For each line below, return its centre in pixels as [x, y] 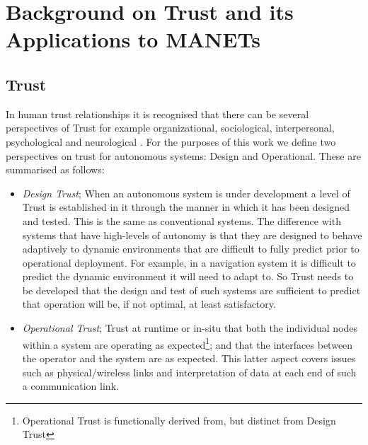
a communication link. [70, 386]
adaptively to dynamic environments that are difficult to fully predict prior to [191, 249]
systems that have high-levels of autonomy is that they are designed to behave [192, 235]
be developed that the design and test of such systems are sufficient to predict [191, 290]
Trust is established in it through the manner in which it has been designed [186, 207]
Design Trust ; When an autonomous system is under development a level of [186, 193]
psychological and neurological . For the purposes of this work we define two [171, 141]
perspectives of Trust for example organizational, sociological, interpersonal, [170, 128]
